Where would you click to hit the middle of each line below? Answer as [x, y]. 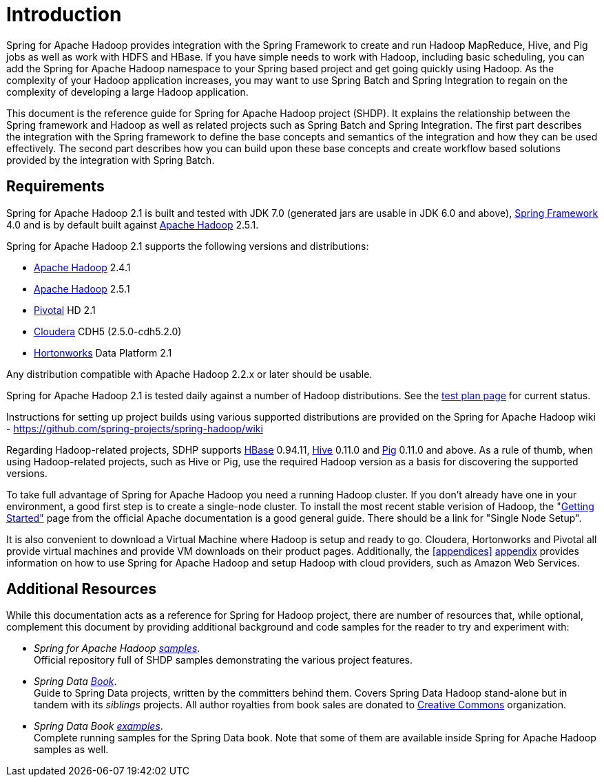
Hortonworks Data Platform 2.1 [103, 352]
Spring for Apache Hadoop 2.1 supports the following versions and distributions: [188, 246]
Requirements [55, 187]
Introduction [64, 14]
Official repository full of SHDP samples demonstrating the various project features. [223, 660]
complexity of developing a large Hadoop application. [127, 92]
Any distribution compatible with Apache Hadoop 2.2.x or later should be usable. [189, 374]
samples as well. [71, 750]
